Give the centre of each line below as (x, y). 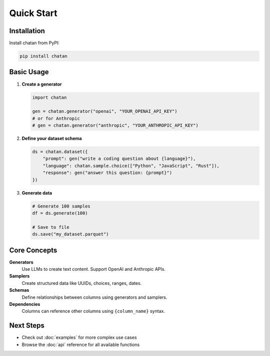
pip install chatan (43, 56)
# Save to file (51, 227)
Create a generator (42, 84)
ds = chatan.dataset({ (60, 152)
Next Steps (27, 326)
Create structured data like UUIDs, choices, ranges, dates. (82, 283)
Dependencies (25, 304)
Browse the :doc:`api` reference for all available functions (81, 344)
